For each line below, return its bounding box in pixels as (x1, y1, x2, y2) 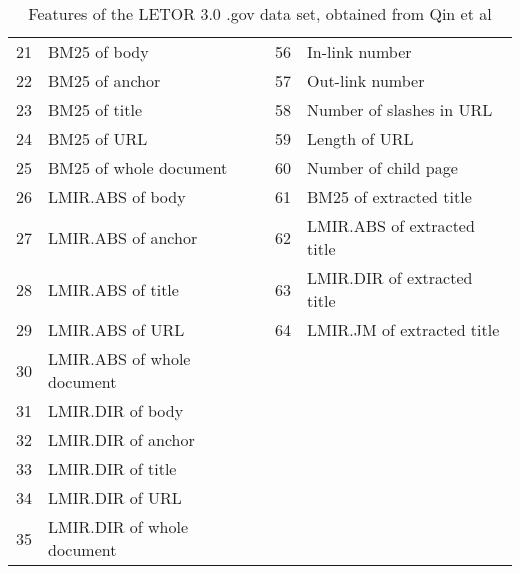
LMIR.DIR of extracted (307, 266, 473, 289)
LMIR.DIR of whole (48, 515, 189, 538)
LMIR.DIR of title (48, 457, 177, 480)
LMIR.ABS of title (48, 277, 179, 301)
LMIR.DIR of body (48, 399, 184, 422)
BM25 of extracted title (307, 185, 472, 208)
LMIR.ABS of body (48, 185, 186, 208)
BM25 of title (48, 98, 143, 121)
